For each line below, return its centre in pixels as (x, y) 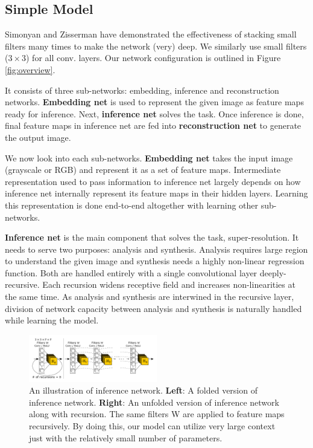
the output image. (38, 137)
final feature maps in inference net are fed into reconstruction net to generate (153, 125)
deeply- (273, 272)
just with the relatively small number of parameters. (126, 437)
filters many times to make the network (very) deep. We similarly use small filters (156, 46)
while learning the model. (52, 320)
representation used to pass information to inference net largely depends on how (153, 181)
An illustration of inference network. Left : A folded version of (143, 390)
